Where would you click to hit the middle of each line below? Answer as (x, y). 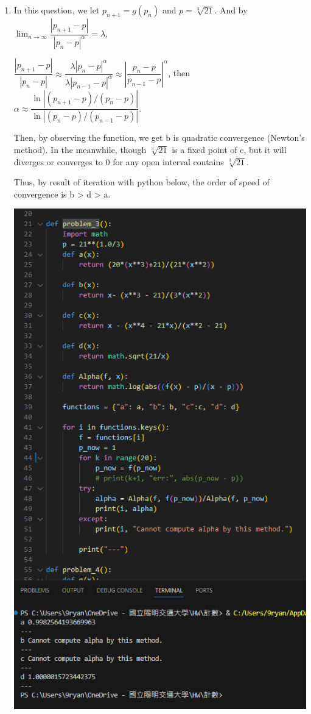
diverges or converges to (58, 161)
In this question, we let (57, 10)
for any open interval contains (168, 161)
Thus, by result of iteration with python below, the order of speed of (142, 182)
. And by (231, 10)
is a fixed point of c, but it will (229, 150)
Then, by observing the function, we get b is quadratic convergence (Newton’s (159, 137)
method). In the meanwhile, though (80, 150)
